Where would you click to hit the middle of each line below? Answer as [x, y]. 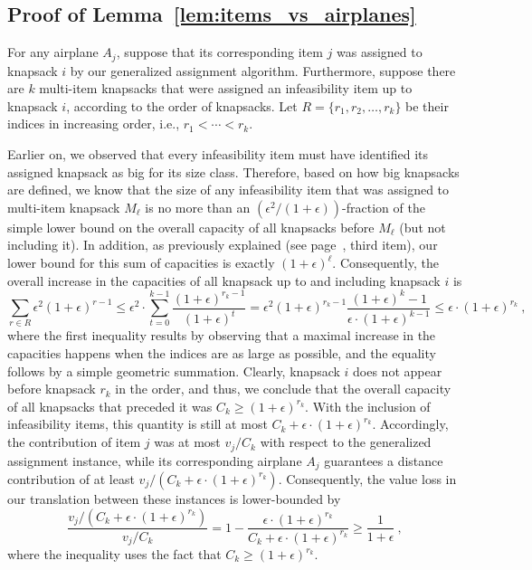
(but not [423, 227]
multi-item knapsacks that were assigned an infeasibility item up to [226, 88]
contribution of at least [71, 478]
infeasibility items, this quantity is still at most [138, 424]
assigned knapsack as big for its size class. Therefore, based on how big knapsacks [233, 171]
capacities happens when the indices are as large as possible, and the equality [222, 353]
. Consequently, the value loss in [367, 478]
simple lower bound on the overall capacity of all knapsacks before [191, 227]
